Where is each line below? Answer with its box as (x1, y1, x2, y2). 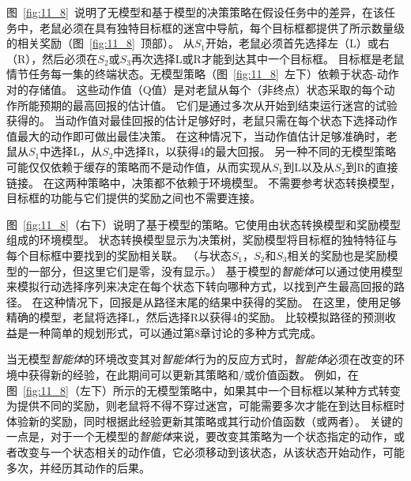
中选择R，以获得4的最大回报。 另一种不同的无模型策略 (113, 143, 397, 160)
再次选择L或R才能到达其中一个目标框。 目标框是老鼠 (130, 50, 405, 66)
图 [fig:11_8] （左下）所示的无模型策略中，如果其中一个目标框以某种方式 (6, 381, 379, 398)
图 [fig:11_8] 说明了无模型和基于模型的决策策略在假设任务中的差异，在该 (6, 4, 384, 20)
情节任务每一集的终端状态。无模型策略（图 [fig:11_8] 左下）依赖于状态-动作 (6, 66, 399, 82)
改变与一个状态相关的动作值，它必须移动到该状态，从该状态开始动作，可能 (17, 444, 405, 460)
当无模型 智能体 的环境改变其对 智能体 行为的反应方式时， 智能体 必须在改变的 (6, 351, 394, 367)
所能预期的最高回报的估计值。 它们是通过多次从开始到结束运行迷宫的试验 (17, 96, 398, 113)
